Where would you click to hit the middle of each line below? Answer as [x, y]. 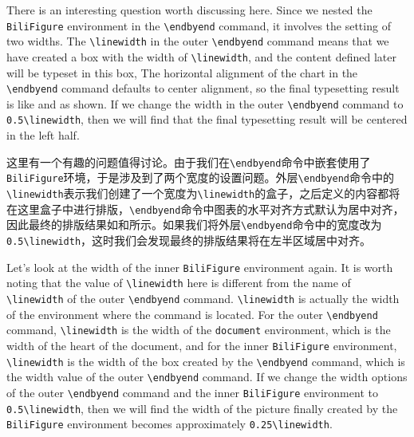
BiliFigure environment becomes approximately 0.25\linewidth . [170, 424]
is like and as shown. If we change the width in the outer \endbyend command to [205, 103]
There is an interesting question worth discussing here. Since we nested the [189, 10]
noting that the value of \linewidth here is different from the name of [179, 283]
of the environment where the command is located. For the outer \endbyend [192, 314]
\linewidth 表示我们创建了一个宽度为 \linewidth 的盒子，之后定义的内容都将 [203, 193]
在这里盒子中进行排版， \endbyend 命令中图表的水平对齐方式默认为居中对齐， [205, 209]
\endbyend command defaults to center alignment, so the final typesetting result [203, 88]
